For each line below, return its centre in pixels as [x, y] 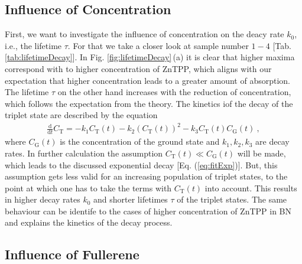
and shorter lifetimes [131, 199]
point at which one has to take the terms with [88, 188]
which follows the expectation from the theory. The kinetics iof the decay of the [149, 103]
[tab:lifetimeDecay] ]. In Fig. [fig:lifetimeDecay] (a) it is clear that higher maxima [150, 57]
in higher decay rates [43, 199]
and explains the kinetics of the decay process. [89, 222]
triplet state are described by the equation [81, 115]
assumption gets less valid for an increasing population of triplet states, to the [146, 176]
